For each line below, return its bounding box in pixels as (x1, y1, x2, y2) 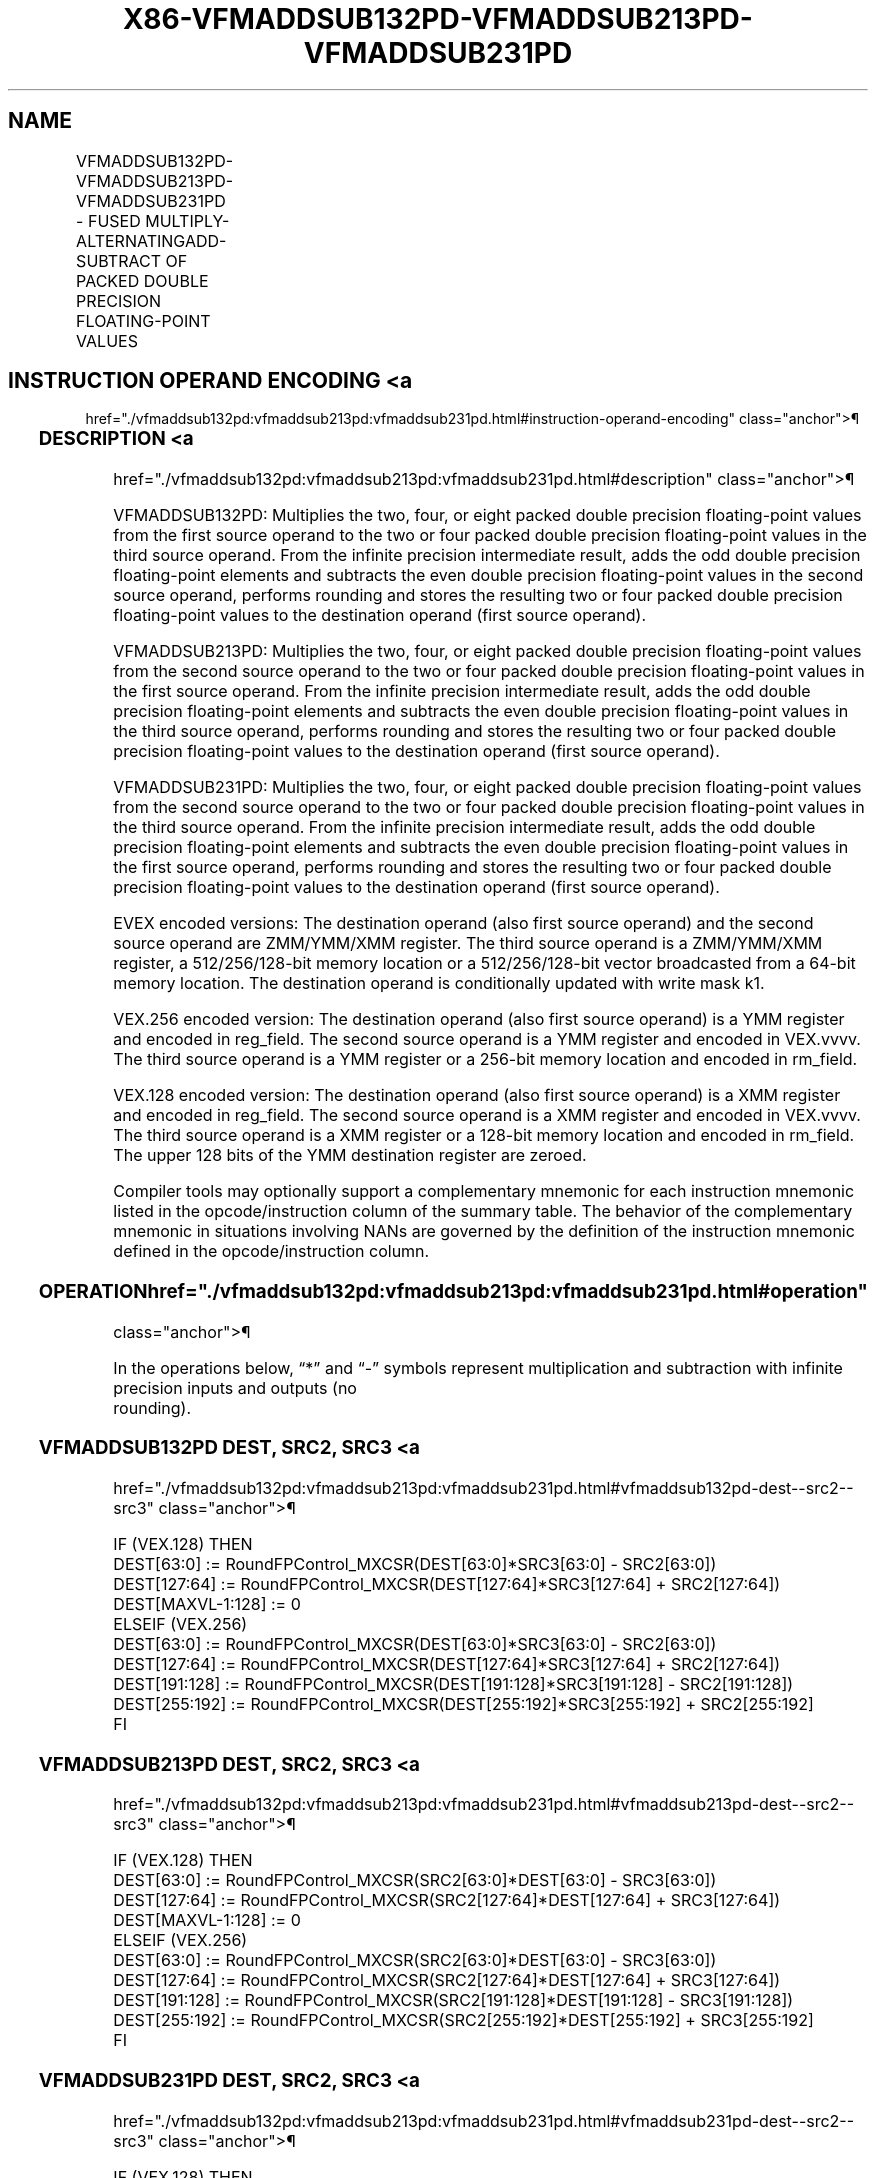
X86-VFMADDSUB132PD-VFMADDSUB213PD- (123, 2, 753, 36)
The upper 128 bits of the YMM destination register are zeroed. (113, 1145, 587, 1166)
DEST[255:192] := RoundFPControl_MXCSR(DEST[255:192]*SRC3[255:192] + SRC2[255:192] (113, 1694, 814, 1715)
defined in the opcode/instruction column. (113, 1241, 430, 1262)
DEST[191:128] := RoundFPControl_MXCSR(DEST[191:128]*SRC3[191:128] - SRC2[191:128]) (113, 1674, 794, 1695)
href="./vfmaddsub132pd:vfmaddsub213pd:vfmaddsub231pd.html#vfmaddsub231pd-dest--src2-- (113, 2110, 855, 2131)
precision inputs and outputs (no (113, 1377, 357, 1398)
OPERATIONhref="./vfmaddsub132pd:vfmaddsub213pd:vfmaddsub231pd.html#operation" (38, 1279, 868, 1303)
